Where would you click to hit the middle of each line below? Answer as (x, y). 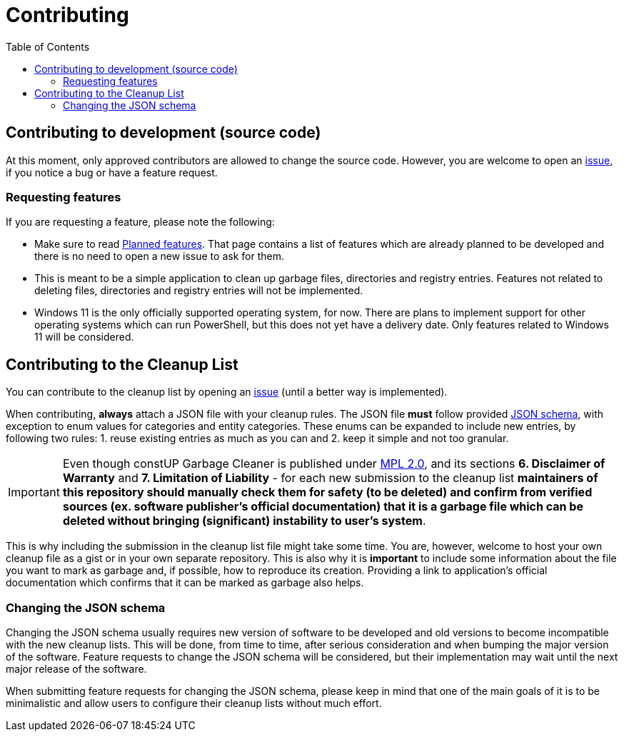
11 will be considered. (84, 337)
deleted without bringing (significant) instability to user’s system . (244, 521)
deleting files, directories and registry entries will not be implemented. (199, 291)
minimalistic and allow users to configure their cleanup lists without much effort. (194, 703)
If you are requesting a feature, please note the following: (140, 222)
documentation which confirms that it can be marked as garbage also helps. (185, 583)
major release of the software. (76, 668)
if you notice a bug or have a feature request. (112, 172)
